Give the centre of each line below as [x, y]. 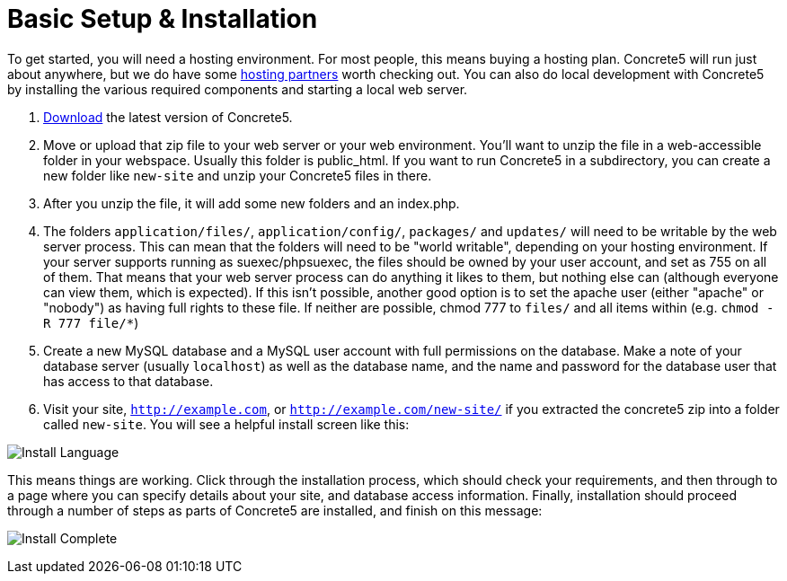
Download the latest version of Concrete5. [168, 117]
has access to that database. [128, 381]
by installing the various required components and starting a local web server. [238, 89]
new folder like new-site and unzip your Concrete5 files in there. [238, 175]
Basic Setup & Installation [163, 19]
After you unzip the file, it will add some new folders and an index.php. [252, 203]
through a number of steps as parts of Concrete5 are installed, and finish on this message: [275, 510]
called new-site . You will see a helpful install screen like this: [226, 424]
